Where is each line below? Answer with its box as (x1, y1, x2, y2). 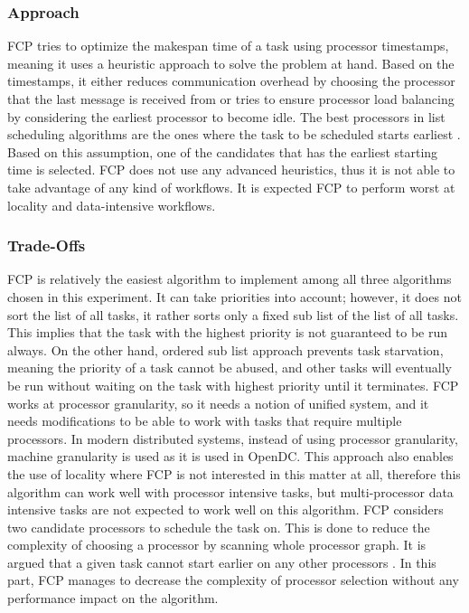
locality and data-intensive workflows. (7, 195, 216, 214)
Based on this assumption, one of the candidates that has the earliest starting (7, 142, 438, 161)
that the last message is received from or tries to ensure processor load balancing (7, 90, 455, 108)
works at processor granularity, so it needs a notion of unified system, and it (7, 393, 429, 412)
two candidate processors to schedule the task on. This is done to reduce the (7, 517, 430, 536)
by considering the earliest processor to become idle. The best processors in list (7, 107, 446, 126)
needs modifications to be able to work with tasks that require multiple (7, 411, 402, 430)
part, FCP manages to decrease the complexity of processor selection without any (7, 571, 459, 589)
